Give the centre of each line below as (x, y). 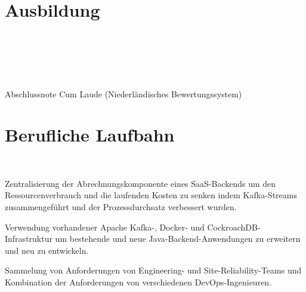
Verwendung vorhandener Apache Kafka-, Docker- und (105, 227)
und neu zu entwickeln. (47, 250)
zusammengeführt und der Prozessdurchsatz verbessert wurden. (121, 207)
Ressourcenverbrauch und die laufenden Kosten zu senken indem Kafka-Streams (151, 195)
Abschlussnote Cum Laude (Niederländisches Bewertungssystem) (123, 93)
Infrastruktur (29, 239)
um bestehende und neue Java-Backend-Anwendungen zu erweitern (178, 239)
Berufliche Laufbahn (90, 135)
